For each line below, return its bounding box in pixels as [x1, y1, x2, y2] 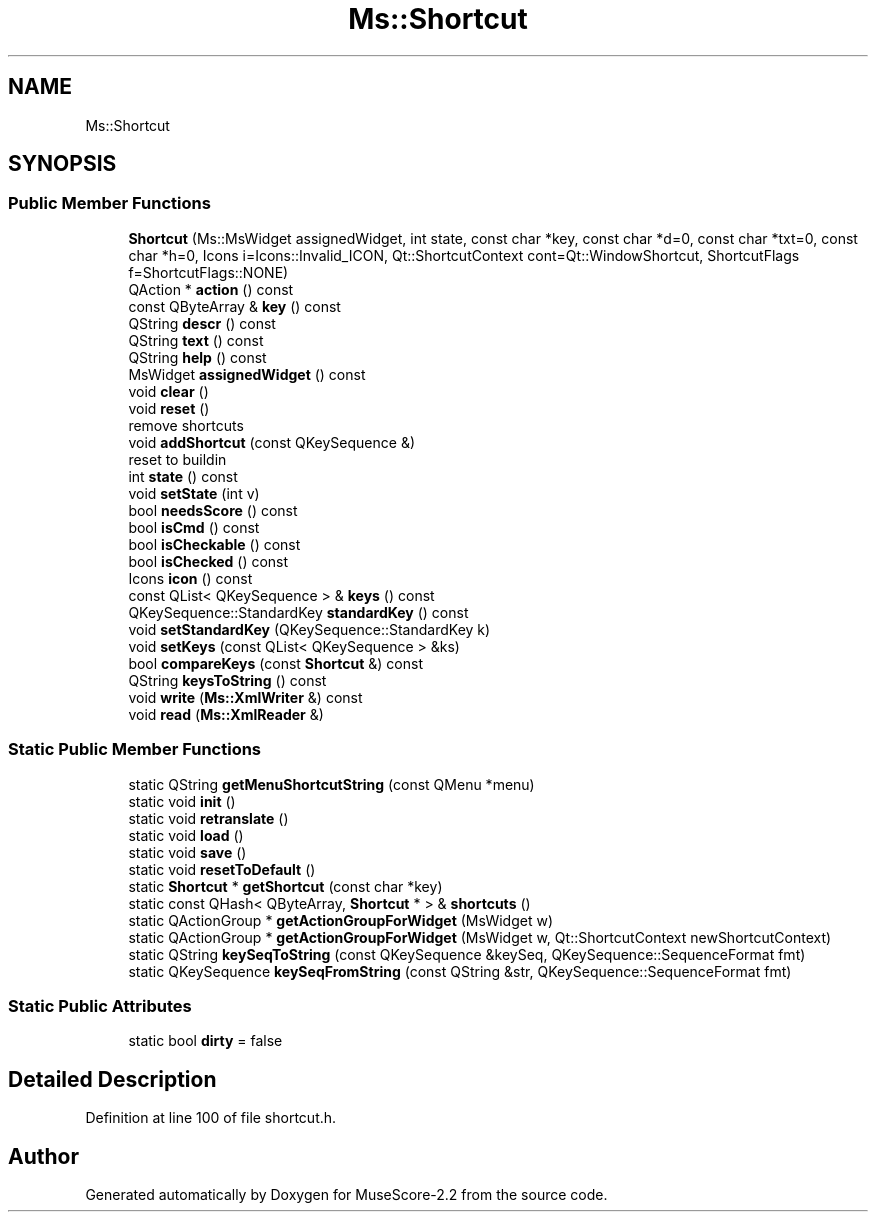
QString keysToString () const [128, 671, 327, 689]
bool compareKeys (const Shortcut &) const [128, 654, 423, 672]
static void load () [128, 826, 244, 844]
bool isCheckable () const [128, 535, 301, 553]
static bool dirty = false [128, 1032, 283, 1050]
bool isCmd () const [128, 518, 260, 536]
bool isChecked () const [128, 552, 289, 570]
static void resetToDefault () [128, 860, 316, 878]
